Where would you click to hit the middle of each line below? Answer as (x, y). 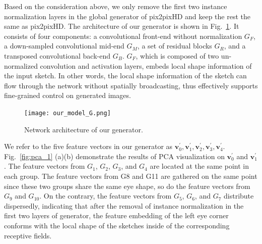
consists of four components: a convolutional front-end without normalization (123, 36)
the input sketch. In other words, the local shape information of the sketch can (125, 76)
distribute (239, 196)
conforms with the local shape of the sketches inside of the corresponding (117, 225)
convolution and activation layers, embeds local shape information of (146, 65)
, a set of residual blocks (175, 46)
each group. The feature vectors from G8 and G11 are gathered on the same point (131, 176)
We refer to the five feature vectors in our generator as (88, 146)
